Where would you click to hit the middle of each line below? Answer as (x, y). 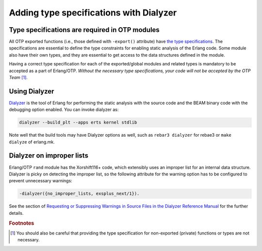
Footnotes (22, 223)
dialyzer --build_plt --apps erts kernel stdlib (78, 123)
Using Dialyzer (32, 91)
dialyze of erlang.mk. (32, 142)
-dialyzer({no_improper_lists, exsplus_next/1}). (79, 194)
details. (16, 213)
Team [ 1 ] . (18, 78)
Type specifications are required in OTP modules (84, 30)
